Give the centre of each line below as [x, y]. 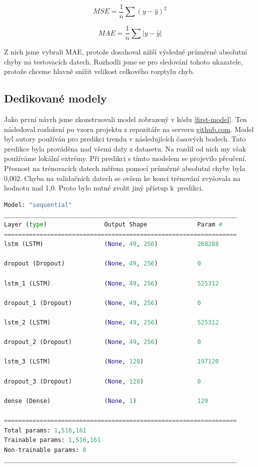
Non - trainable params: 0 [45, 450]
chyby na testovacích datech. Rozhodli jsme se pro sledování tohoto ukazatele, [123, 61]
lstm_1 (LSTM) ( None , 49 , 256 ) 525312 [111, 283]
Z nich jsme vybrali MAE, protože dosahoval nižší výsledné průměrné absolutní [126, 52]
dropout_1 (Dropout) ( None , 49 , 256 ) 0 [102, 303]
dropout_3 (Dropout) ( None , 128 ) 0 [102, 381]
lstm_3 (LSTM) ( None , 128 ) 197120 [111, 362]
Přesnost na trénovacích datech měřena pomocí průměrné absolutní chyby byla [125, 168]
